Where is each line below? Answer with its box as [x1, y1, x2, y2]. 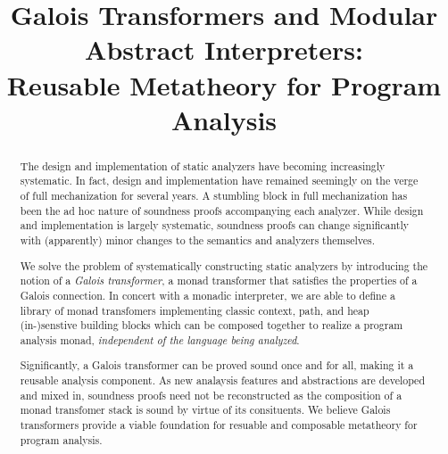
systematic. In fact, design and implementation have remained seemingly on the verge [20, 173, 419, 188]
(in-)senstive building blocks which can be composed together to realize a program [20, 318, 403, 333]
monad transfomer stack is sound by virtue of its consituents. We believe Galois [20, 402, 391, 417]
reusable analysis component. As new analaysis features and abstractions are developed [20, 373, 426, 388]
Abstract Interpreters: [85, 31, 363, 68]
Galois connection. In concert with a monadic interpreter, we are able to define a [20, 287, 395, 302]
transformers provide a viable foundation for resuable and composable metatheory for [20, 417, 418, 433]
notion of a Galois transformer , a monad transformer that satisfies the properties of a [20, 273, 418, 288]
